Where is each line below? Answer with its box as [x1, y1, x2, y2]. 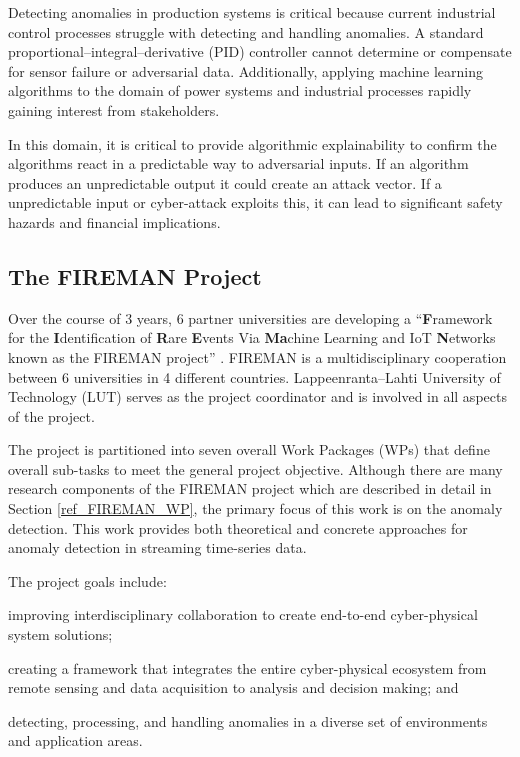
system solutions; [8, 624, 113, 645]
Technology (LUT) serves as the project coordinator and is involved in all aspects [8, 386, 507, 407]
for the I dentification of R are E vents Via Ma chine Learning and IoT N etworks [8, 327, 496, 348]
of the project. [8, 405, 95, 426]
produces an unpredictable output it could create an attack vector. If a [8, 172, 442, 193]
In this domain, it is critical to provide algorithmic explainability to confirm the [8, 133, 497, 154]
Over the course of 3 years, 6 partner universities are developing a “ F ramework [8, 307, 493, 328]
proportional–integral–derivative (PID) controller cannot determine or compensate [8, 41, 512, 62]
